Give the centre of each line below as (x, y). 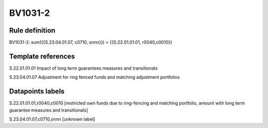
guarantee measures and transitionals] (49, 110)
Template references (42, 56)
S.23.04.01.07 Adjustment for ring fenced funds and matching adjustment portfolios (95, 77)
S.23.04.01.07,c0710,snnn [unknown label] (52, 119)
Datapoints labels (37, 91)
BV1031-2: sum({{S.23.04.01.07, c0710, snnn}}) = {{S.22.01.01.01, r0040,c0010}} (91, 43)
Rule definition (32, 30)
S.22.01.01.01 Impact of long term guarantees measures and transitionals (83, 68)
